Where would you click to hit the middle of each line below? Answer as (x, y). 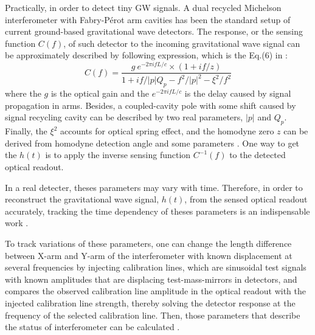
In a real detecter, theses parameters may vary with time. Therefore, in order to (154, 187)
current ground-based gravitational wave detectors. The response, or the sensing (154, 31)
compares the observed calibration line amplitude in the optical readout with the (155, 291)
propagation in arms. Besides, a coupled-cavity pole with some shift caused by (151, 105)
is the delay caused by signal (238, 93)
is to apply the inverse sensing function (118, 155)
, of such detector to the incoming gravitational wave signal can (182, 43)
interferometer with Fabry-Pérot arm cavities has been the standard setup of (148, 19)
